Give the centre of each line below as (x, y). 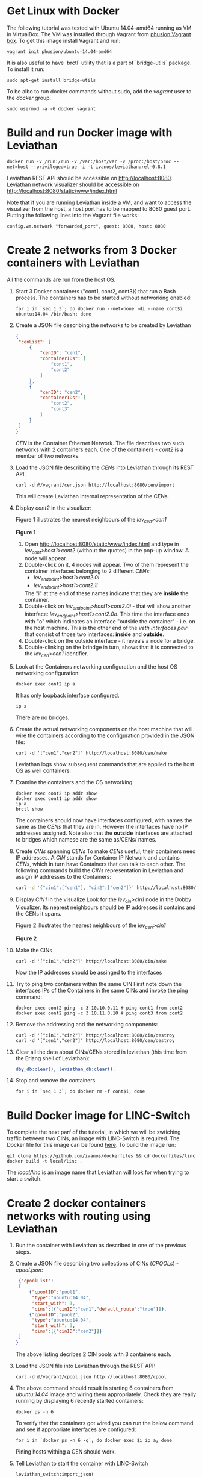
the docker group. (29, 98)
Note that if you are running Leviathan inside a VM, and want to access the (99, 202)
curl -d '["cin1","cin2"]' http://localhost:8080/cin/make (91, 961)
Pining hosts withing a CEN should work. (66, 1451)
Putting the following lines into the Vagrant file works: (73, 215)
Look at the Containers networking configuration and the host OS (96, 667)
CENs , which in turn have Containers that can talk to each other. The (100, 864)
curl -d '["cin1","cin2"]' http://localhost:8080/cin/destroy (95, 1035)
